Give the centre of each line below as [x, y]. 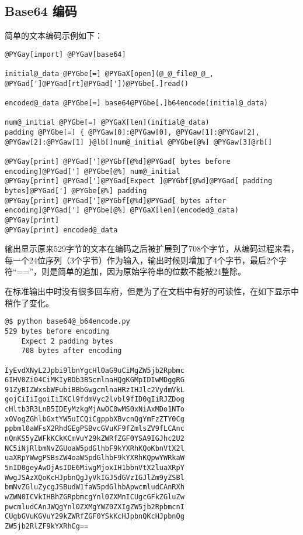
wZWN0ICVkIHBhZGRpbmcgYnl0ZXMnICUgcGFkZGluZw [95, 497]
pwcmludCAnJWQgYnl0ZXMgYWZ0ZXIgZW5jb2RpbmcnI [95, 507]
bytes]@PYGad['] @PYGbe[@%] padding [76, 191]
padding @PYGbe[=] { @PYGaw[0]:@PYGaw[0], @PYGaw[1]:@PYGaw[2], [132, 133]
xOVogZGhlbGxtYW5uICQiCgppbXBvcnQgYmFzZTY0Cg [95, 419]
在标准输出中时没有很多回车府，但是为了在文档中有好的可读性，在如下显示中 [152, 291]
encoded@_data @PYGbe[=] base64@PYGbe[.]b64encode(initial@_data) [137, 103]
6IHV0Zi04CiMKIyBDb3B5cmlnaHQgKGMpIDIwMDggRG [95, 380]
